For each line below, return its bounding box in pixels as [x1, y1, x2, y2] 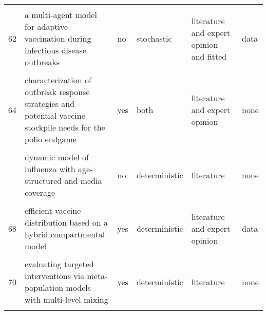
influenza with [25, 163, 75, 175]
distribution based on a [25, 216, 108, 228]
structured [25, 175, 62, 187]
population [25, 282, 64, 293]
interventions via [25, 270, 85, 282]
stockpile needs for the [25, 121, 105, 133]
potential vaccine [25, 109, 85, 121]
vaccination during [25, 32, 91, 44]
